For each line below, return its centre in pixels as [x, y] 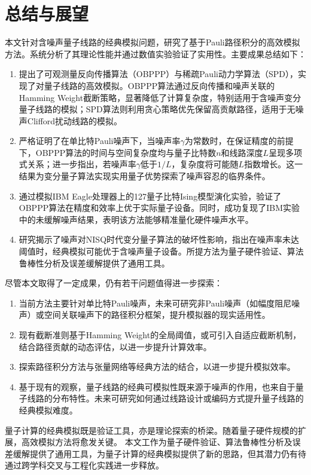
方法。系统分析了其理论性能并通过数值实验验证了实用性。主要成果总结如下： [155, 53]
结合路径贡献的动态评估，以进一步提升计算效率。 [115, 346]
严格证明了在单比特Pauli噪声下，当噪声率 [100, 141]
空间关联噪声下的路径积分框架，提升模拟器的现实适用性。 [157, 315]
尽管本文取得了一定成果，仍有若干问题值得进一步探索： [114, 283]
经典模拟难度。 [48, 410]
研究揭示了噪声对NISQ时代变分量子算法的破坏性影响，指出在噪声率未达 [159, 239]
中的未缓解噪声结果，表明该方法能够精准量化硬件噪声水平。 [136, 219]
